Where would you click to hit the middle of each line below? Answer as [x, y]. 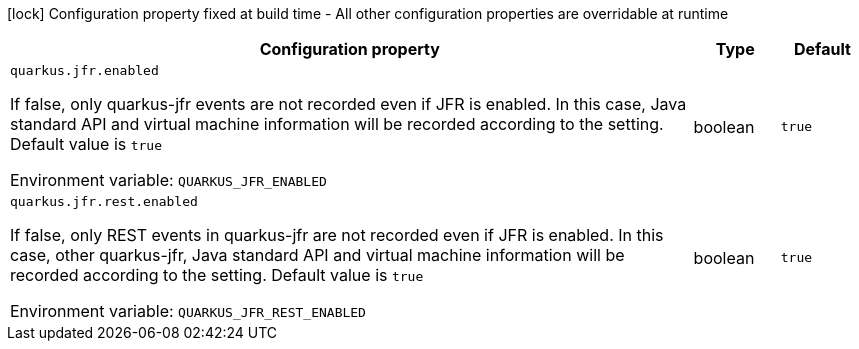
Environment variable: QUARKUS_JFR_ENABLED [168, 180]
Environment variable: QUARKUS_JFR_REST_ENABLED [188, 311]
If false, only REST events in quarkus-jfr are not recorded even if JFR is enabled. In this [337, 235]
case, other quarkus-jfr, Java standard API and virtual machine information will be [317, 255]
